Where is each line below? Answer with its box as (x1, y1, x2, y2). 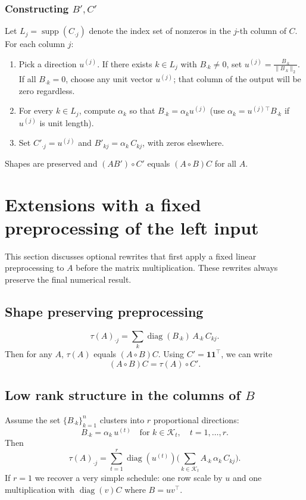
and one (232, 471, 262, 484)
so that (129, 104, 155, 117)
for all (214, 157, 236, 169)
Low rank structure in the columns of (5, 385, 241, 404)
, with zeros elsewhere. (142, 136, 224, 149)
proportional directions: (153, 413, 239, 426)
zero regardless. (18, 84, 75, 96)
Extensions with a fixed (5, 192, 201, 216)
